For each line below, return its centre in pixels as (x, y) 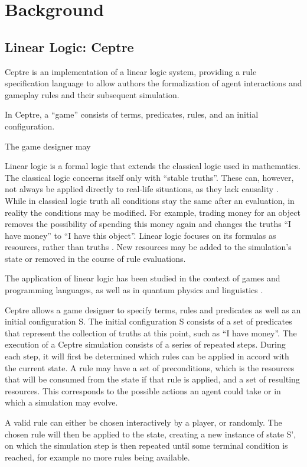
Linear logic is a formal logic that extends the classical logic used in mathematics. (153, 166)
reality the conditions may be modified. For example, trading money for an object (153, 212)
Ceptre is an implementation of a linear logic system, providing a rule (131, 71)
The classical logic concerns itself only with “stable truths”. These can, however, (149, 177)
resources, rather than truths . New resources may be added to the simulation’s (148, 247)
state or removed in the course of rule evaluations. (95, 258)
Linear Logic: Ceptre (69, 46)
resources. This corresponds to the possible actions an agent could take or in (143, 390)
